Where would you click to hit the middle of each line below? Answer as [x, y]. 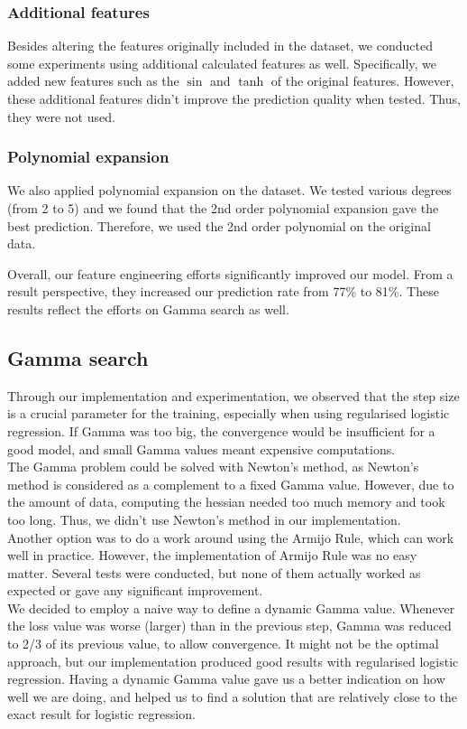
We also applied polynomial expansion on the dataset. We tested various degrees [229, 190]
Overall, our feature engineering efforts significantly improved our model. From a [230, 273]
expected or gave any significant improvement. [135, 590]
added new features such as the [93, 81]
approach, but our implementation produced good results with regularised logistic [233, 661]
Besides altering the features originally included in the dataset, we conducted [220, 46]
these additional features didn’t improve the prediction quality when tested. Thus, [234, 98]
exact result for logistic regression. [101, 714]
